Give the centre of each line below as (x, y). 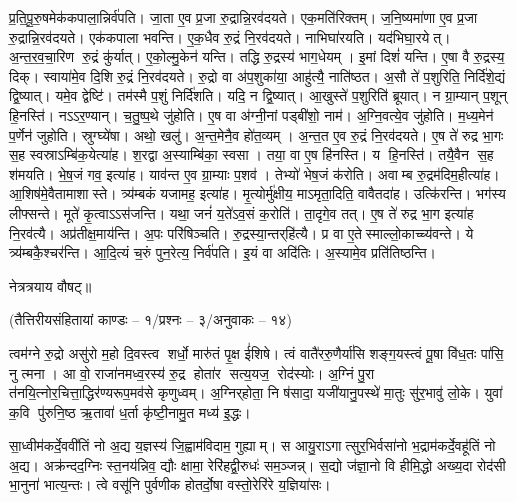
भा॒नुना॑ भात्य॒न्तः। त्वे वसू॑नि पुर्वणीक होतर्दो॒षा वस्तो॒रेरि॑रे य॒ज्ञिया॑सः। (170, 484)
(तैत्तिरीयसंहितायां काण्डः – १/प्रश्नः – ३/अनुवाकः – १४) (150, 319)
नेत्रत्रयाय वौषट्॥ (50, 285)
